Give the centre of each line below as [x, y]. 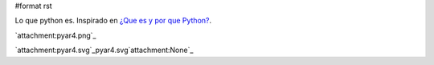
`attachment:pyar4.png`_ [55, 35]
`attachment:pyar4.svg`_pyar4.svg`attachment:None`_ [104, 50]
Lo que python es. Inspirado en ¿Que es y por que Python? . [113, 21]
